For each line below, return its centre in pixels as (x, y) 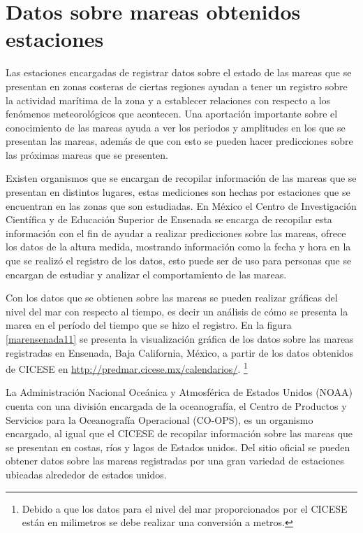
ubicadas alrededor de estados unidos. (86, 474)
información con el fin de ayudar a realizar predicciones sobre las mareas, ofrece (176, 233)
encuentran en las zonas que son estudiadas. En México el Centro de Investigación (181, 205)
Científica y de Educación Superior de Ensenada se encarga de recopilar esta (169, 219)
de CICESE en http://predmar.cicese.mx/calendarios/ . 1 (127, 368)
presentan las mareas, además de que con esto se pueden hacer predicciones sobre (179, 141)
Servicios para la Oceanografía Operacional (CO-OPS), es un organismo (160, 419)
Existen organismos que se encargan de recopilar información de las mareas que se (181, 178)
